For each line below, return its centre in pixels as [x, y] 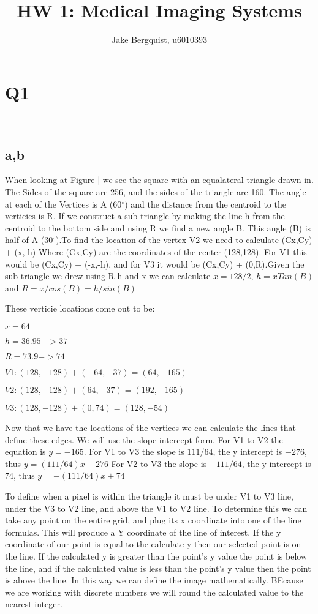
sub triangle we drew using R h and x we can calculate [108, 276]
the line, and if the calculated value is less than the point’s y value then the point [158, 568]
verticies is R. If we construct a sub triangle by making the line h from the [145, 216]
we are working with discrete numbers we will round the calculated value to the [154, 592]
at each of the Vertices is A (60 [63, 204]
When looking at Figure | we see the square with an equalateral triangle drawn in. [159, 180]
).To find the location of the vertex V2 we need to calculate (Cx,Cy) [184, 240]
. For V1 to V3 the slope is [134, 451]
